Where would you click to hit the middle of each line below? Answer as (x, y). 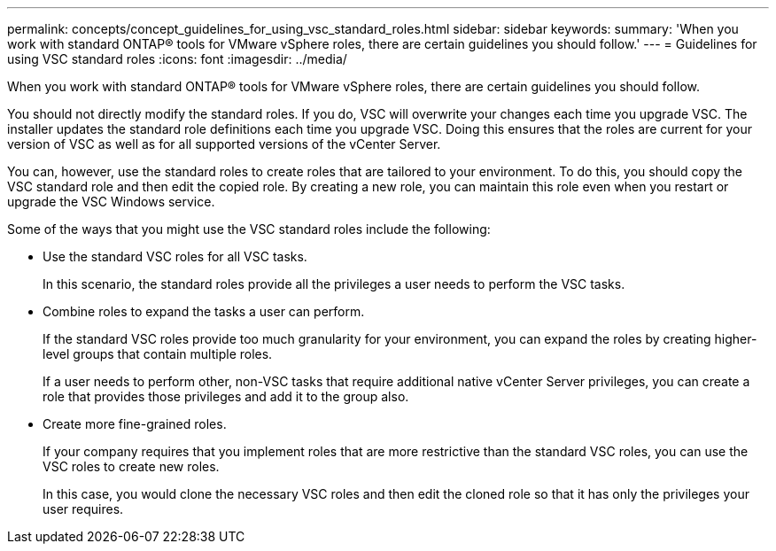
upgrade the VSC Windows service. (111, 202)
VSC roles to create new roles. (131, 466)
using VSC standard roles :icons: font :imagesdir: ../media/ (177, 59)
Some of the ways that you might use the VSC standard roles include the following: (249, 229)
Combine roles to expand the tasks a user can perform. (204, 311)
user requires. (83, 509)
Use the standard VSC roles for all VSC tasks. (175, 256)
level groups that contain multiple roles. (158, 354)
